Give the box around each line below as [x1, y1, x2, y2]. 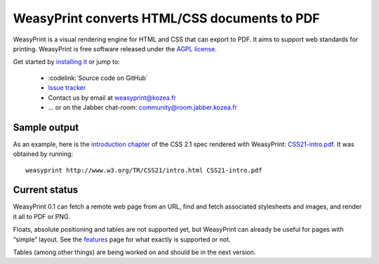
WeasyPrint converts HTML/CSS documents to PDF [13, 11, 320, 26]
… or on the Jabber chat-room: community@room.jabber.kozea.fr [48, 103, 238, 112]
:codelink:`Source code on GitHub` [48, 74, 149, 82]
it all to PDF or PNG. [13, 212, 71, 220]
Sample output [13, 121, 79, 133]
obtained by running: [13, 150, 74, 158]
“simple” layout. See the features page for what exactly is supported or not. [13, 235, 231, 244]
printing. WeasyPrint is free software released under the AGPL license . [13, 44, 217, 53]
